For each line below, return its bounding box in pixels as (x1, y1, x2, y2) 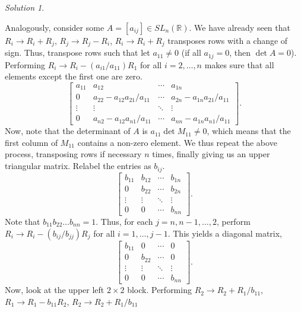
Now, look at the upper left (5, 284, 104, 296)
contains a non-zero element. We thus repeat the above (77, 136, 277, 148)
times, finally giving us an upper (152, 148, 270, 160)
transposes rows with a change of (167, 34, 288, 46)
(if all (181, 46, 201, 59)
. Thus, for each (96, 215, 153, 228)
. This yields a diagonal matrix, (167, 227, 283, 239)
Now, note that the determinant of (5, 125, 131, 137)
